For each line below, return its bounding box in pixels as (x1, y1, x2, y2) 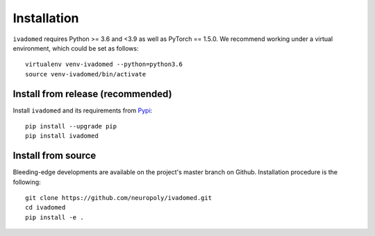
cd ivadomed (25, 203, 66, 212)
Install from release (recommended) (12, 87, 173, 100)
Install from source (12, 150, 97, 162)
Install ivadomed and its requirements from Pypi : (12, 106, 153, 115)
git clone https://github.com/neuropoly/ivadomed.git (25, 194, 212, 202)
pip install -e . (25, 213, 84, 221)
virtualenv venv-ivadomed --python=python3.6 (25, 60, 183, 69)
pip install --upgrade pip (25, 122, 117, 130)
